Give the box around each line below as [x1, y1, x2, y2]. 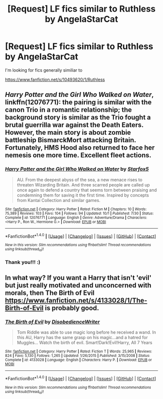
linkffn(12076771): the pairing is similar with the [5, 98, 152, 107]
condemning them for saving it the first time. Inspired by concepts [16, 192, 149, 198]
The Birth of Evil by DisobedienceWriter [5, 318, 100, 325]
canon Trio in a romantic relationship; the [5, 106, 132, 114]
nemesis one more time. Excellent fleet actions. [5, 151, 152, 159]
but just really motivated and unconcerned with [5, 281, 152, 289]
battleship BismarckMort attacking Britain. [5, 136, 136, 144]
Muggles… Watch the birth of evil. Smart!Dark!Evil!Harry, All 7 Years [16, 340, 153, 346]
